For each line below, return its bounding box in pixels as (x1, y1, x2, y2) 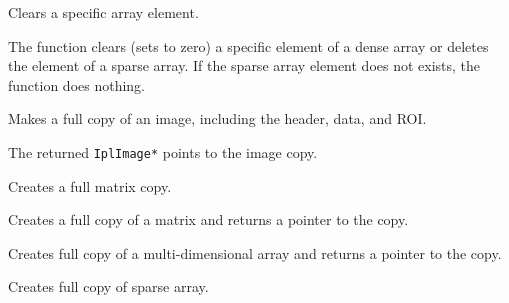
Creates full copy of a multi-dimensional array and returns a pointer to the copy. (8, 242, 502, 263)
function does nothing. (8, 74, 146, 95)
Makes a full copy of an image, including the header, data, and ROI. (8, 108, 427, 129)
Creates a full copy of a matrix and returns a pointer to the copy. (8, 209, 409, 230)
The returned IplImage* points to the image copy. (8, 141, 318, 162)
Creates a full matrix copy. (8, 175, 172, 196)
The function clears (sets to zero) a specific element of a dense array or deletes (8, 35, 489, 56)
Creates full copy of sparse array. (8, 276, 209, 297)
